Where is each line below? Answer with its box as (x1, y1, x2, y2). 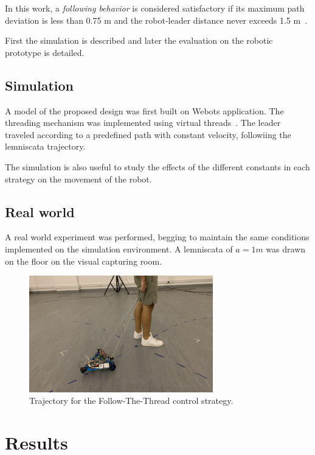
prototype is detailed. (5, 46, 85, 58)
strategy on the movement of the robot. (5, 172, 152, 185)
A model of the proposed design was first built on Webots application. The (5, 104, 284, 117)
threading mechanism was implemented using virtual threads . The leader (5, 116, 281, 129)
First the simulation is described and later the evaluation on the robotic (5, 34, 273, 47)
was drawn (266, 242, 306, 255)
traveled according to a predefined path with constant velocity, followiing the (5, 128, 291, 141)
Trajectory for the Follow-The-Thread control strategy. (29, 394, 234, 407)
